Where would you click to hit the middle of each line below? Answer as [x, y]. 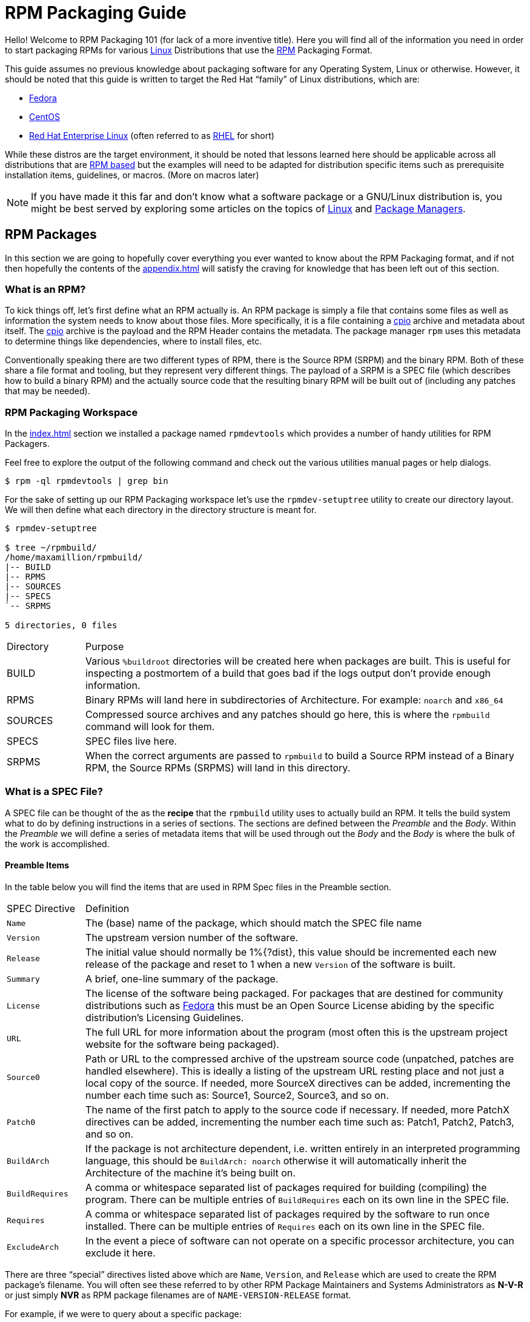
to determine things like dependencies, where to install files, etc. [134, 341]
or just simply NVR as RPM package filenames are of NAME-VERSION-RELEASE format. [178, 1295]
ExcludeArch [33, 1247]
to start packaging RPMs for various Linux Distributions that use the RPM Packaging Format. [189, 50]
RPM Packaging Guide [96, 13]
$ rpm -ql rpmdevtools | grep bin [87, 481]
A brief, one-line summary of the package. [182, 979]
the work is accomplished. [57, 844]
